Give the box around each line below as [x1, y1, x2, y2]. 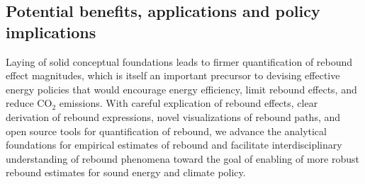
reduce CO [6, 96, 52, 110]
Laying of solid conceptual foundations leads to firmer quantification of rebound [6, 54, 353, 69]
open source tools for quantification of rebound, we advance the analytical [6, 123, 327, 138]
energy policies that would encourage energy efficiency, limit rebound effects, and [6, 81, 357, 96]
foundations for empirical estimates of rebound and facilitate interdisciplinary [6, 137, 342, 152]
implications [6, 21, 96, 42]
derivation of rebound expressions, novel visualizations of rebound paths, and [6, 109, 341, 124]
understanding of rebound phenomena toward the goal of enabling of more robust [6, 151, 359, 166]
